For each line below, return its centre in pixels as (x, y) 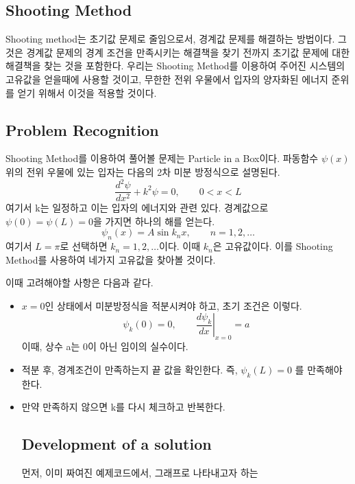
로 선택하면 (84, 246)
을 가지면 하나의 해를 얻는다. (154, 221)
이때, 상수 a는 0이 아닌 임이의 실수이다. (105, 346)
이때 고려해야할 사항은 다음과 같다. (79, 283)
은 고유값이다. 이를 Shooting (273, 246)
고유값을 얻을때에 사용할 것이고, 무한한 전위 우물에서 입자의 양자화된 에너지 (167, 79)
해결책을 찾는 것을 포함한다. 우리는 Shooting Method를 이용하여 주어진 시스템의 (175, 66)
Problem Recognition (82, 129)
